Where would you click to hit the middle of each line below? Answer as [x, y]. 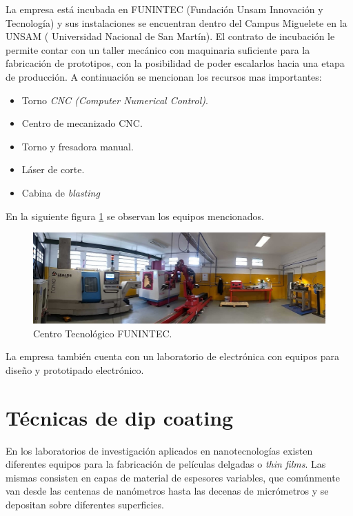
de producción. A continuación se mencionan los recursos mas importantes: [164, 76]
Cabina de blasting [61, 192]
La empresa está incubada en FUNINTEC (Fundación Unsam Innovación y [164, 9]
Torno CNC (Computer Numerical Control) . [115, 100]
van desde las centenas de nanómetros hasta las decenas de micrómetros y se [167, 491]
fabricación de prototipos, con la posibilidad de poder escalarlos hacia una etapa [175, 63]
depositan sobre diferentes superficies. [85, 505]
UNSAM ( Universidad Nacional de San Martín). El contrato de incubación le [170, 36]
